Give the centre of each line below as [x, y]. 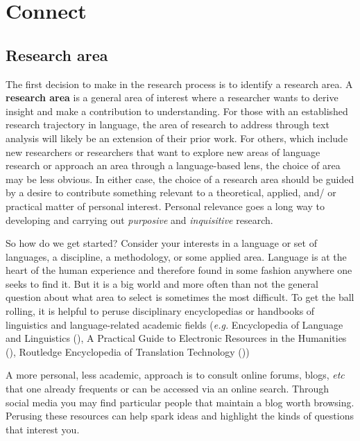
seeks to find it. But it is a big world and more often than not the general [162, 283]
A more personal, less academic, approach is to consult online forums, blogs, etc [175, 375]
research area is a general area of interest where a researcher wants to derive [172, 97]
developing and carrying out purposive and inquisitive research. [139, 219]
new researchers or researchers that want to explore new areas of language [163, 152]
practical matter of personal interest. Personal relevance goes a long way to [165, 206]
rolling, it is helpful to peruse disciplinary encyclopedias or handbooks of [160, 311]
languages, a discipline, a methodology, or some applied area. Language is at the [176, 256]
